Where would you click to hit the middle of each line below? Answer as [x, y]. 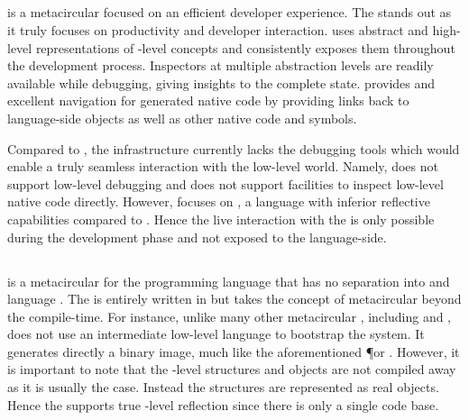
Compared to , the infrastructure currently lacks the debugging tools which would [234, 148]
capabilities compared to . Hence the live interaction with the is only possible [221, 219]
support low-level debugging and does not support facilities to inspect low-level [225, 183]
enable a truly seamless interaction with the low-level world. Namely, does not [223, 166]
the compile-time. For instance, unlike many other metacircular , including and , [229, 316]
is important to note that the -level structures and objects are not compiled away [232, 369]
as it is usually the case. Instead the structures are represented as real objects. [223, 387]
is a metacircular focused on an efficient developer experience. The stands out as [230, 12]
